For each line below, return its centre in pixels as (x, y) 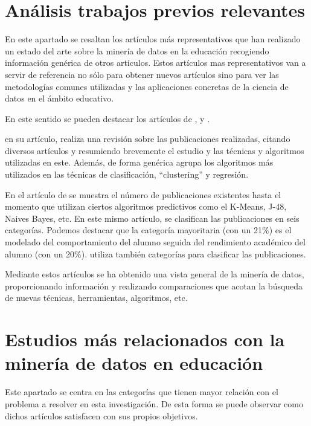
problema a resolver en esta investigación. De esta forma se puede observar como (154, 403)
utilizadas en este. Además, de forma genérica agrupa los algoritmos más (139, 162)
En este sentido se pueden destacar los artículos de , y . (107, 118)
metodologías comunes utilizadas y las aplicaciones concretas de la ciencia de (147, 86)
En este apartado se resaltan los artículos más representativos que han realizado (153, 39)
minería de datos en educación (134, 363)
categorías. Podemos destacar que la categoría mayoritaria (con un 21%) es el (148, 230)
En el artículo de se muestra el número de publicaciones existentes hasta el (143, 194)
